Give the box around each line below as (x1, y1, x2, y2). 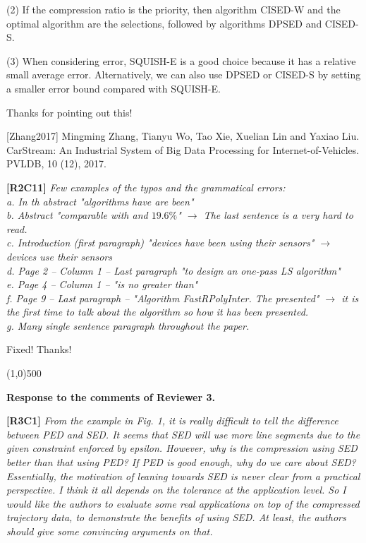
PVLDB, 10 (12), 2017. (6, 156, 106, 171)
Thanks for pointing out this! (6, 105, 133, 119)
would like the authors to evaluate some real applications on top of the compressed (6, 496, 360, 511)
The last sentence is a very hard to (203, 208, 353, 222)
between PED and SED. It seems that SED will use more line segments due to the (6, 426, 360, 441)
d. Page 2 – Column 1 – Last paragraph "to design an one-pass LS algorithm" (6, 263, 341, 278)
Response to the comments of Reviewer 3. (6, 389, 216, 404)
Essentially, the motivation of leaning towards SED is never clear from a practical (6, 468, 360, 483)
